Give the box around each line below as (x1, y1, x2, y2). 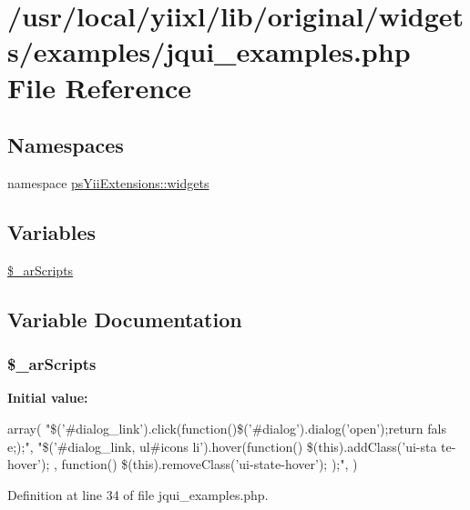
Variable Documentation (7, 305, 242, 333)
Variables (7, 217, 97, 245)
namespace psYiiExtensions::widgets (7, 173, 209, 192)
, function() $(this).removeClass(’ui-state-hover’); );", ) (54, 455, 358, 474)
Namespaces (7, 131, 124, 159)
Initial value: (7, 388, 88, 407)
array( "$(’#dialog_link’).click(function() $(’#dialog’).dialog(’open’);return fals (7, 418, 446, 437)
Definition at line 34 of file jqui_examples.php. (7, 485, 269, 504)
